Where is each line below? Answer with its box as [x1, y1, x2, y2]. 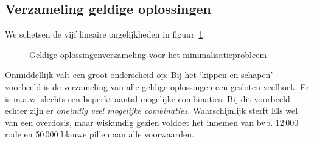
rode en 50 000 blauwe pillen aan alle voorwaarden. [5, 128, 194, 140]
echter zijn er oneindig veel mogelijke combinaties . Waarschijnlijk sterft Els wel [5, 104, 298, 117]
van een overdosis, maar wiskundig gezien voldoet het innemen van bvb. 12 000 [5, 116, 299, 128]
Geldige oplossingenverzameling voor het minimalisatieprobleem [29, 48, 267, 61]
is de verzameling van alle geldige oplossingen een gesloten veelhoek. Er [43, 80, 310, 93]
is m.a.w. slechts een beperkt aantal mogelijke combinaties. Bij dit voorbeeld [5, 92, 290, 105]
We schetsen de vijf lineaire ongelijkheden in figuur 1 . [5, 28, 206, 41]
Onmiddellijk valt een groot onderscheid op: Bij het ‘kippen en [5, 68, 239, 81]
